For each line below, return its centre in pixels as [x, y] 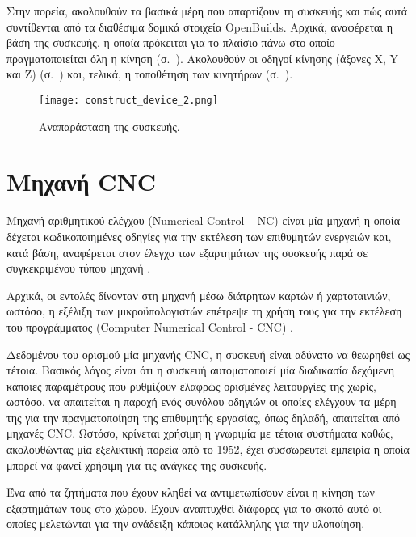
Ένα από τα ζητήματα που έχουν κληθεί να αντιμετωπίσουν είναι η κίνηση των [191, 492]
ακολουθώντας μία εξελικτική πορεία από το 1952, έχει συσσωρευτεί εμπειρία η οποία [208, 449]
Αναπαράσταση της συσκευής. [109, 126]
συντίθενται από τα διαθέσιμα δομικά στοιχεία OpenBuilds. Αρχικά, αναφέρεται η [200, 26]
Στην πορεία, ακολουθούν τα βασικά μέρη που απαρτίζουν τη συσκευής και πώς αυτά [207, 11]
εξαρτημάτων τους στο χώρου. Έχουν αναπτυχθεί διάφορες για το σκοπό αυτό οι [194, 507]
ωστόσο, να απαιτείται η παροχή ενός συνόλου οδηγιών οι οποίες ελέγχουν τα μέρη [202, 402]
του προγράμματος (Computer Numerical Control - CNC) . [150, 326]
